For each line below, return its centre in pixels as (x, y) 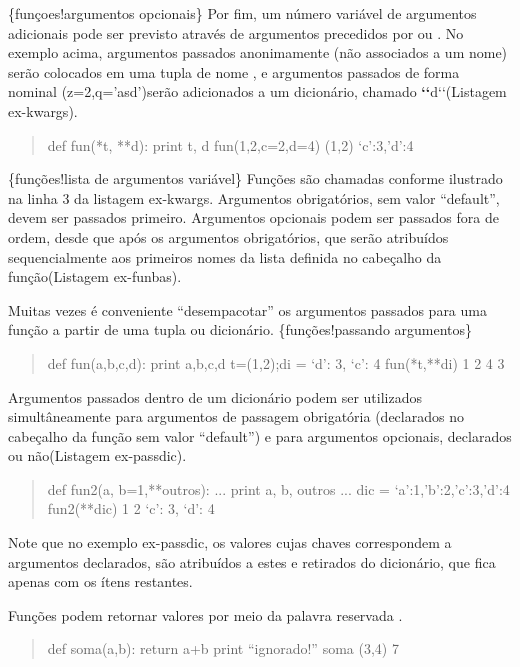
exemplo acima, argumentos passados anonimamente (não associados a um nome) (258, 52)
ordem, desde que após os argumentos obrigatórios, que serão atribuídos (228, 236)
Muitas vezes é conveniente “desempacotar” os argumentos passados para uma (247, 309)
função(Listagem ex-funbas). (95, 276)
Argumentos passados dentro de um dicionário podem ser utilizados (215, 396)
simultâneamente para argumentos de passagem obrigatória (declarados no (236, 416)
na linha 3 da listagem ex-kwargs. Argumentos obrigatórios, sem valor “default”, (254, 197)
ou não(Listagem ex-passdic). (97, 455)
